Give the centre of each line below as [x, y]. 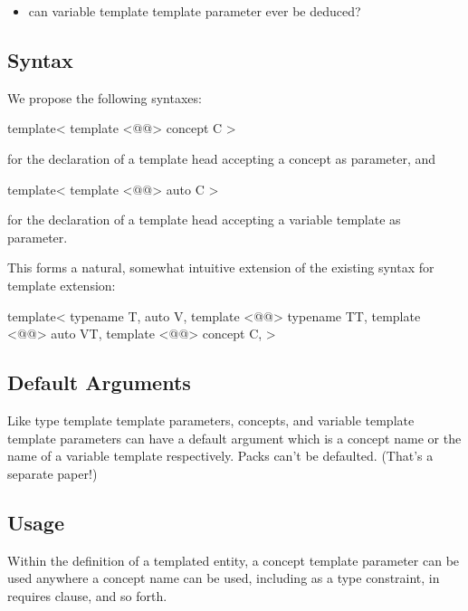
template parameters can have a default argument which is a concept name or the [234, 438]
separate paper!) [53, 473]
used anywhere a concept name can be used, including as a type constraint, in [224, 578]
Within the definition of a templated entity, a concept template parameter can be [234, 560]
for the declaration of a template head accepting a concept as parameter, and [222, 158]
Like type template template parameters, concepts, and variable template [211, 420]
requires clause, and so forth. [87, 595]
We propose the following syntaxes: [105, 97]
